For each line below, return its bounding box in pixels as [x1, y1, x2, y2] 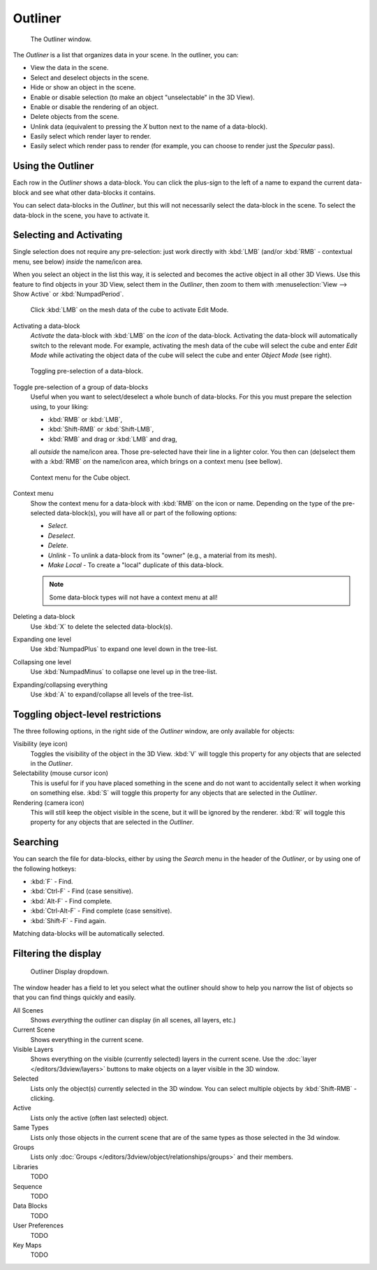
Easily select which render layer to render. [30, 132, 151, 141]
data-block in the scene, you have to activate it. [13, 211, 150, 220]
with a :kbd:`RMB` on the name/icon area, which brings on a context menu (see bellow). [30, 457, 283, 466]
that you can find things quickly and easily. [13, 993, 136, 1001]
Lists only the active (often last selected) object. [30, 1113, 169, 1122]
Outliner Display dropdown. [30, 967, 110, 976]
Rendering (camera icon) [13, 798, 85, 807]
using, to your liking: [30, 402, 89, 411]
